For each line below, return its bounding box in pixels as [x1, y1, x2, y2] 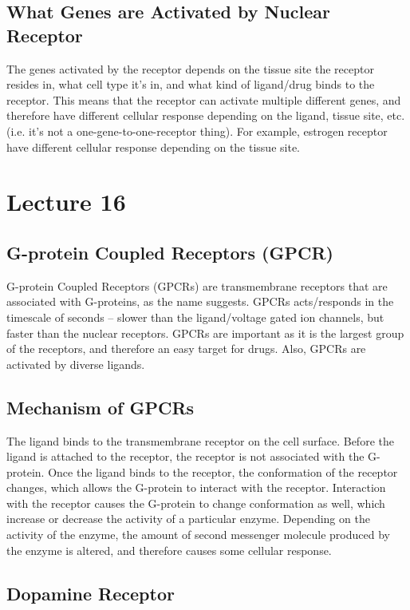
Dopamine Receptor [6, 580, 175, 605]
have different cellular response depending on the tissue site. [6, 138, 300, 155]
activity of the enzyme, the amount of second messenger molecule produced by [6, 526, 390, 543]
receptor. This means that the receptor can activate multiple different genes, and [6, 91, 401, 108]
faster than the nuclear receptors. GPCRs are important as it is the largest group [6, 324, 404, 341]
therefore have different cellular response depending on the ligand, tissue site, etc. [6, 107, 405, 124]
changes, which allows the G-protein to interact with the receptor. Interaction [6, 479, 386, 496]
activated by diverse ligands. [6, 355, 145, 372]
